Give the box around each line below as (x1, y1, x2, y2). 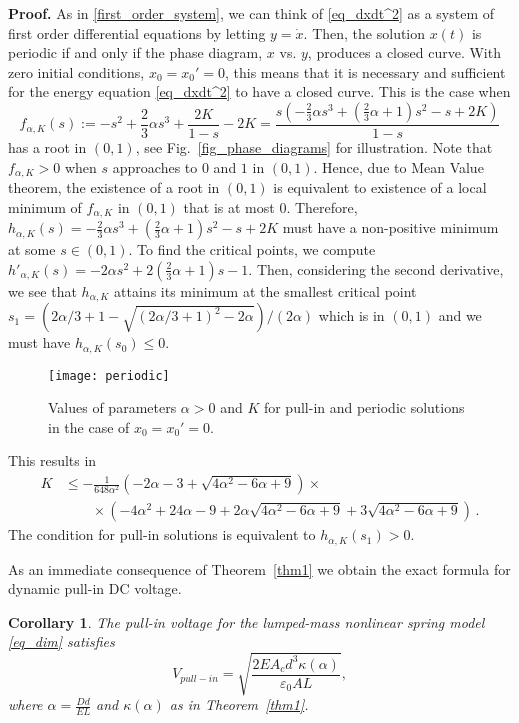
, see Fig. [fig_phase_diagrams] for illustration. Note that (135, 137, 493, 157)
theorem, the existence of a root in (8, 177, 220, 198)
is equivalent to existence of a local (273, 177, 487, 198)
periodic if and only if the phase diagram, (8, 42, 263, 63)
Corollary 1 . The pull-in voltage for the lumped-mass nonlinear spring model (8, 611, 485, 632)
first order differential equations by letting (8, 22, 266, 43)
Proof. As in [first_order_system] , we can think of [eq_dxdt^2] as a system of (8, 3, 495, 23)
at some (8, 239, 56, 260)
